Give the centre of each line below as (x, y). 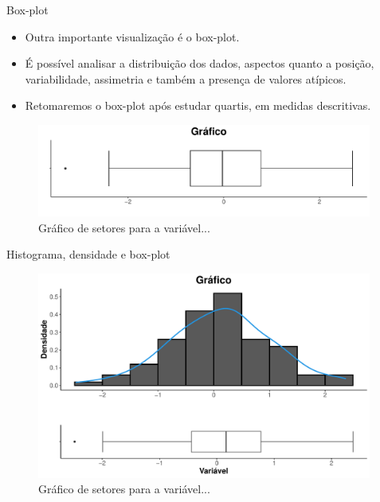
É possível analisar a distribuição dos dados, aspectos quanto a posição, (200, 63)
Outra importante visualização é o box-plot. (132, 36)
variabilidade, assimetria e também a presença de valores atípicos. (186, 78)
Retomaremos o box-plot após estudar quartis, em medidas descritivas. (198, 105)
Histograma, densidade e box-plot (88, 254)
